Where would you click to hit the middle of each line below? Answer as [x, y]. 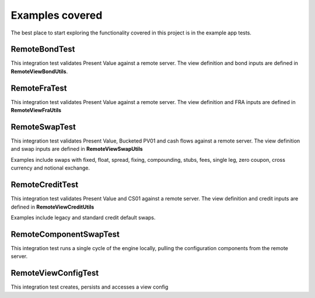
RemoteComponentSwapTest [65, 234]
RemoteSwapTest [43, 127]
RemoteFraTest [39, 88]
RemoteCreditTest [45, 185]
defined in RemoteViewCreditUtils [52, 207]
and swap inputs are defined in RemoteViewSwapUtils [77, 149]
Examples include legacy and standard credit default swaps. [83, 217]
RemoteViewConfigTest [55, 273]
